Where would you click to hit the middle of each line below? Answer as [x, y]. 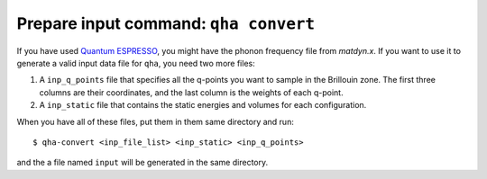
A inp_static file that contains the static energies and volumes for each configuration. [203, 105]
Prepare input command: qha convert [166, 23]
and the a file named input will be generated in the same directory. [142, 163]
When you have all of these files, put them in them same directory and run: [156, 121]
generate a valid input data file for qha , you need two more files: [136, 63]
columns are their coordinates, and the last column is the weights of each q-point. [191, 92]
